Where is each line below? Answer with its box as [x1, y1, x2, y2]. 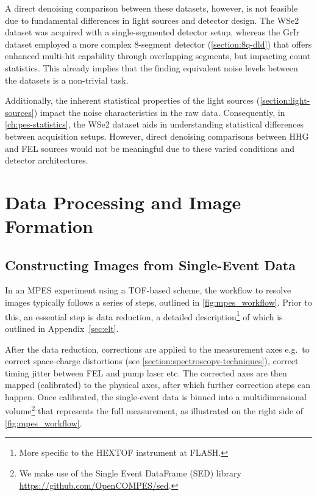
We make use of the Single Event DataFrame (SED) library [19, 466, 241, 479]
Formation [5, 214, 93, 239]
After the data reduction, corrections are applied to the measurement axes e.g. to [5, 342, 310, 355]
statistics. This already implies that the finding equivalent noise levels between [5, 61, 298, 74]
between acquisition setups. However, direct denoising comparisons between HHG [5, 129, 309, 142]
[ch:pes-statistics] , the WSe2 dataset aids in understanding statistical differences [5, 118, 304, 131]
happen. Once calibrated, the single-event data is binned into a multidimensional [5, 390, 307, 403]
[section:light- [260, 94, 310, 107]
